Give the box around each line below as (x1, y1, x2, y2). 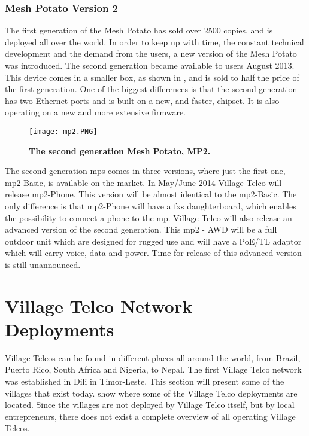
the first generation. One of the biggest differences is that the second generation (5, 83, 298, 95)
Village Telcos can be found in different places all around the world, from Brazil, (5, 351, 301, 364)
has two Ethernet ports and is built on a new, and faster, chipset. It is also (5, 94, 280, 106)
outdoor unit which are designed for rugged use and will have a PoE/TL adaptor (5, 234, 302, 247)
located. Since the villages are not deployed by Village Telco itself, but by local (5, 398, 295, 411)
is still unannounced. (5, 258, 81, 270)
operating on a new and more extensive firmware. (5, 106, 186, 118)
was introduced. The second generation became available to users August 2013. (5, 59, 295, 71)
